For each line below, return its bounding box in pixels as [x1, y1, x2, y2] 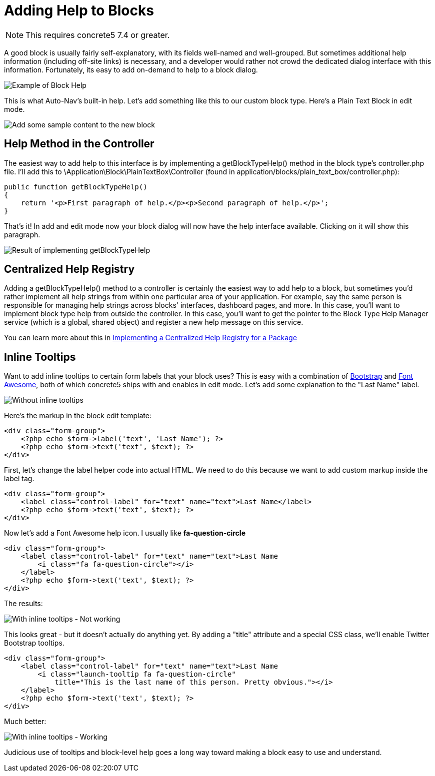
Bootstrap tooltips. [4, 639, 64, 648]
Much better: [4, 717, 46, 726]
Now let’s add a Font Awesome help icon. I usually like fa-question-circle [4, 529, 245, 538]
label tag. [4, 474, 34, 483]
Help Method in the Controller [4, 137, 154, 150]
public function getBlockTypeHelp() [4, 182, 147, 191]
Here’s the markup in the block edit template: [4, 411, 151, 420]
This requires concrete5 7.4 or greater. [25, 29, 170, 40]
